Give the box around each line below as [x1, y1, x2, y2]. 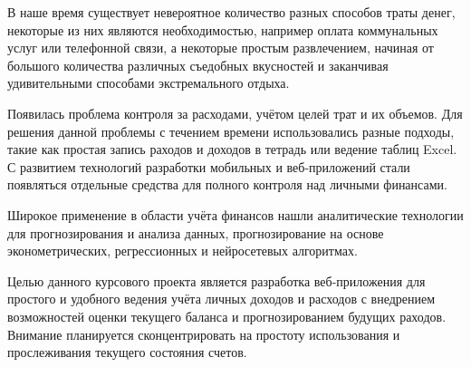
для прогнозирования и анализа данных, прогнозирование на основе [7, 223, 384, 242]
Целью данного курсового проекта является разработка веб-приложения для [7, 271, 426, 290]
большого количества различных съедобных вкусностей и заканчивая [7, 55, 389, 74]
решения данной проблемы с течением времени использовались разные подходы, [7, 121, 455, 140]
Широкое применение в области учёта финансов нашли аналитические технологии [7, 205, 464, 224]
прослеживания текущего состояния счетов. [7, 343, 247, 362]
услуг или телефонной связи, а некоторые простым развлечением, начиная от [7, 38, 434, 57]
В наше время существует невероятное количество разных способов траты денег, [7, 3, 456, 21]
